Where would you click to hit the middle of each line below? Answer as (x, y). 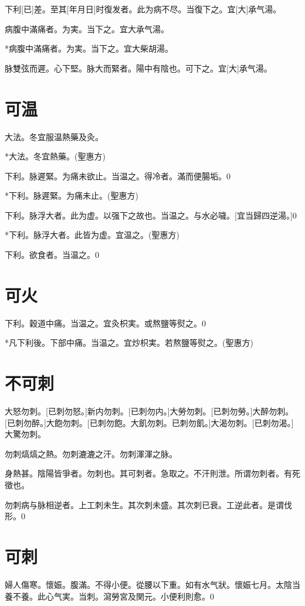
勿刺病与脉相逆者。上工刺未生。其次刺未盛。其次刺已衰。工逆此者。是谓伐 (148, 504)
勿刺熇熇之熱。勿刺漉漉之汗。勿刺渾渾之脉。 (91, 453)
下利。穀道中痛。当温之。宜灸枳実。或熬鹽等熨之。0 (105, 323)
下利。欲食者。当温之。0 (52, 255)
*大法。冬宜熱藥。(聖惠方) (55, 156)
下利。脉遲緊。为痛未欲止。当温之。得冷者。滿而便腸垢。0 (118, 176)
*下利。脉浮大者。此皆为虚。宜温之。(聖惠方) (92, 235)
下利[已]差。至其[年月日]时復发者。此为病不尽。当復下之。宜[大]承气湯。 (143, 9)
